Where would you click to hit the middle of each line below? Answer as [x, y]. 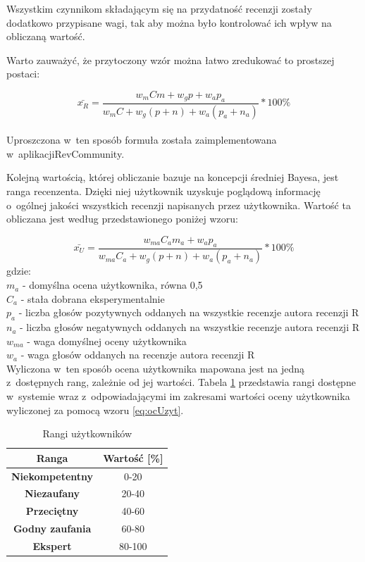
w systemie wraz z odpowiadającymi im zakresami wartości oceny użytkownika [178, 396]
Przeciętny [52, 511]
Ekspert [52, 546]
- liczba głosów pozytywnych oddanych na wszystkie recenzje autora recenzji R [189, 312]
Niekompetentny [52, 476]
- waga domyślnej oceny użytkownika [107, 341]
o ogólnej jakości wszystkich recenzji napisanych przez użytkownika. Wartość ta [179, 205]
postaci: [23, 74]
